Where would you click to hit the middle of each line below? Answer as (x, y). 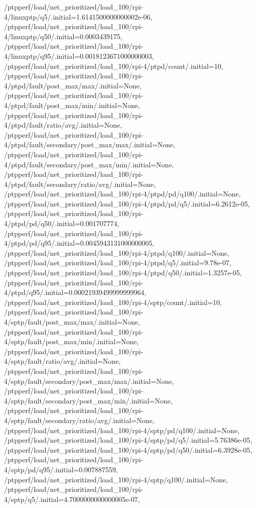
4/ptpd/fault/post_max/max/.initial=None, (73, 85)
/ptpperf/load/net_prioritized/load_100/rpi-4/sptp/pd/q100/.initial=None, (122, 430)
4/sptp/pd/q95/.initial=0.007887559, (61, 469)
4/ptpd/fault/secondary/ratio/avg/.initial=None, (80, 184)
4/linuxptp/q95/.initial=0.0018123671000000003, (79, 56)
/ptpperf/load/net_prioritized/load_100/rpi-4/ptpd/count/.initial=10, (114, 66)
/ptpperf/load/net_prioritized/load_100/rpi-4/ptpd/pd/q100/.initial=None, (122, 194)
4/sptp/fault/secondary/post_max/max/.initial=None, (89, 381)
